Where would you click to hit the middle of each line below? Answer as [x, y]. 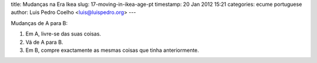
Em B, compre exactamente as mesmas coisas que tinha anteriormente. [112, 50]
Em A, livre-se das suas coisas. [63, 34]
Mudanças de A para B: [39, 23]
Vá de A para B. [44, 42]
